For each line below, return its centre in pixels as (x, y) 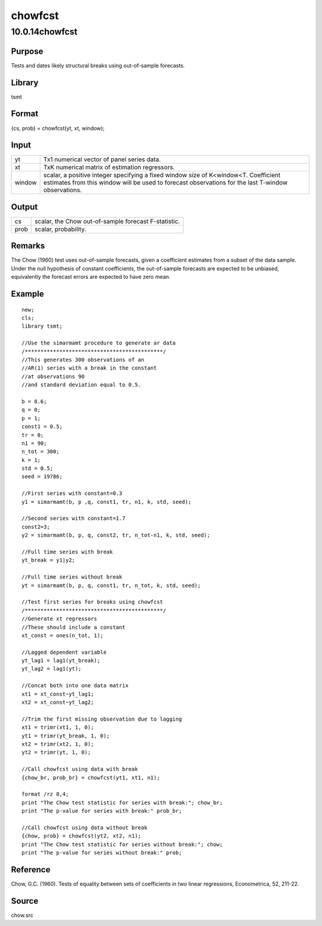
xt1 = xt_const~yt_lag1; (58, 694)
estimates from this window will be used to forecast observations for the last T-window (165, 183)
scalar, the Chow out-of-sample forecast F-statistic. (107, 221)
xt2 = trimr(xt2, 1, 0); (58, 744)
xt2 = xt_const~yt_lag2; (58, 702)
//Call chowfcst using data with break (80, 769)
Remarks (28, 246)
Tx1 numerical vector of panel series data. (102, 159)
